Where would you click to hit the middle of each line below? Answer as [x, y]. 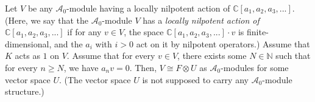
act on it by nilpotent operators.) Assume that [223, 43]
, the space [144, 32]
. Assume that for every [111, 56]
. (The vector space [95, 79]
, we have [81, 67]
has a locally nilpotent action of [201, 20]
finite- [258, 32]
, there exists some [212, 56]
